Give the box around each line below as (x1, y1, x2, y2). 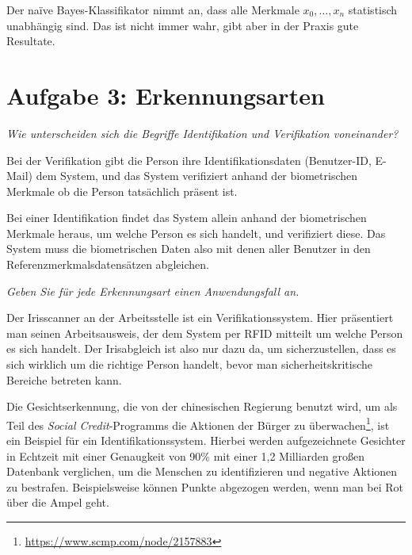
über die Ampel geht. (6, 494, 109, 511)
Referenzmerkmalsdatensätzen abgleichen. (6, 256, 209, 273)
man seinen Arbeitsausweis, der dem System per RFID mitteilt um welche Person (6, 324, 403, 341)
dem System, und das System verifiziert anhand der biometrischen (36, 167, 358, 184)
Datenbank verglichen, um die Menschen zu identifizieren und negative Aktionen (6, 463, 398, 480)
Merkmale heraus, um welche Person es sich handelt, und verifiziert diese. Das (6, 224, 386, 241)
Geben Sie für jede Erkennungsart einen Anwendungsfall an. (6, 282, 299, 299)
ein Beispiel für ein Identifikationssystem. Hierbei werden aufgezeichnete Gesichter (6, 432, 406, 449)
